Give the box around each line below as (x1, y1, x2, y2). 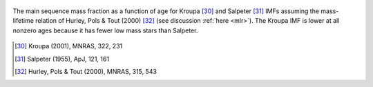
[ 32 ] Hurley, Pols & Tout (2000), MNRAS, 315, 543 (15, 67, 157, 75)
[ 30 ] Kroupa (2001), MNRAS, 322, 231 (15, 42, 123, 50)
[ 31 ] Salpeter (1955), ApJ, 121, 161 (15, 55, 110, 63)
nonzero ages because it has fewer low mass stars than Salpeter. (12, 26, 198, 35)
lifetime (12, 17, 35, 25)
